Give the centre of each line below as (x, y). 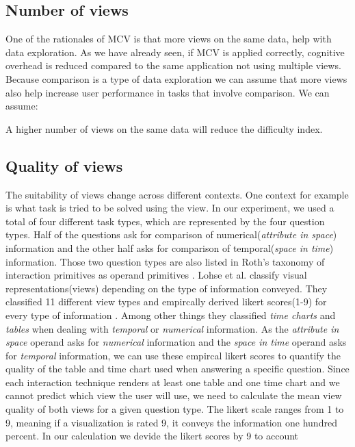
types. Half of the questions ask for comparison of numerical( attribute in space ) (171, 234)
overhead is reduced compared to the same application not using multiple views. (173, 65)
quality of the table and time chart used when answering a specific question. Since (177, 369)
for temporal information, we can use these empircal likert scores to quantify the (173, 355)
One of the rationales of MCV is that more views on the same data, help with (169, 39)
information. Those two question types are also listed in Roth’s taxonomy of (165, 261)
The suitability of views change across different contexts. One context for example (177, 194)
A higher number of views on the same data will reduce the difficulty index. (164, 128)
